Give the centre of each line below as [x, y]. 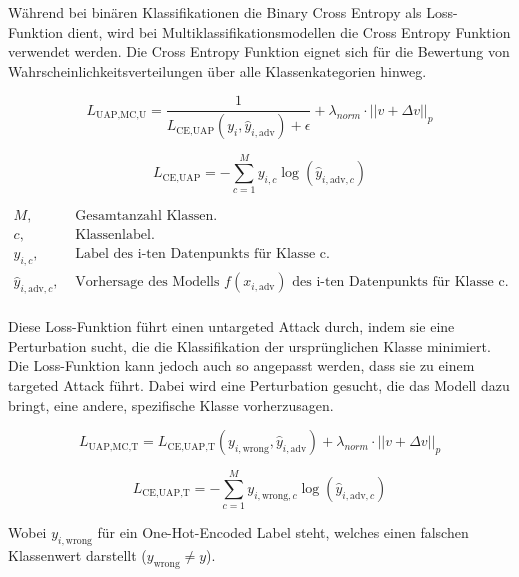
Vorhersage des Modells [147, 282]
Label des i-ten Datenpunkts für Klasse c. [202, 254]
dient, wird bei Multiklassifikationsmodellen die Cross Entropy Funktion [289, 31]
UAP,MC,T [113, 446]
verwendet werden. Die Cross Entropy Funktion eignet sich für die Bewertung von [259, 51]
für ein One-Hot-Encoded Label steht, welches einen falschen [283, 532]
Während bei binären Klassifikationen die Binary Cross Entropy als [215, 12]
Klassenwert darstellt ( [77, 555]
